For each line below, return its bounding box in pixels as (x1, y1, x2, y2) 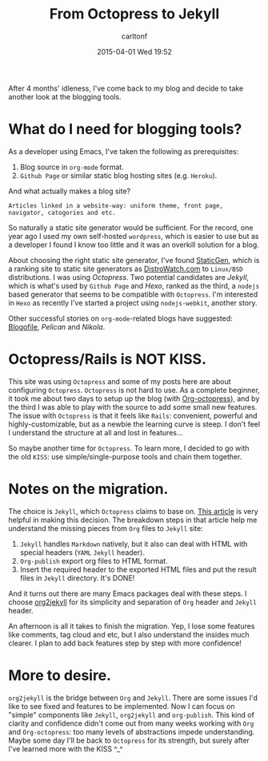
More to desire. (8, 666, 112, 684)
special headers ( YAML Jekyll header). (19, 547, 146, 557)
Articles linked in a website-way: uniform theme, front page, (8, 201, 224, 209)
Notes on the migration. (8, 480, 169, 498)
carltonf (121, 31, 148, 41)
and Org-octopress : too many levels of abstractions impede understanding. (8, 727, 255, 736)
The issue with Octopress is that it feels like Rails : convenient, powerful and (8, 411, 258, 420)
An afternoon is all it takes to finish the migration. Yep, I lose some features (8, 621, 255, 630)
